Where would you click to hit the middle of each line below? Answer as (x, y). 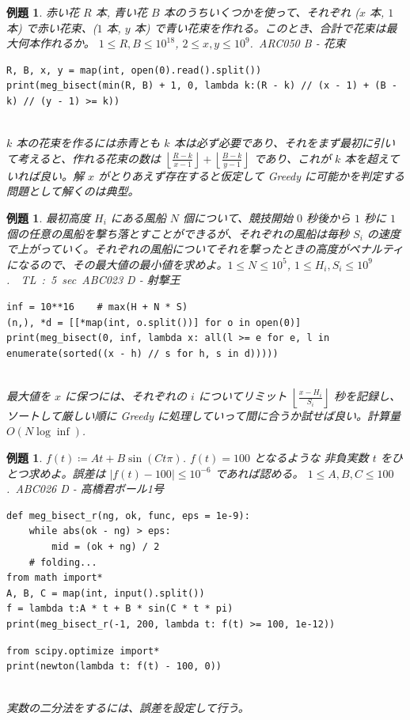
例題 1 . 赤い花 (43, 12)
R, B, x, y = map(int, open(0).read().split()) (134, 70)
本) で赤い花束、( (52, 27)
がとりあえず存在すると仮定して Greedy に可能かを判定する (252, 175)
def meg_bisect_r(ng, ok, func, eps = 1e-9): (128, 515)
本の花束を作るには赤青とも (88, 143)
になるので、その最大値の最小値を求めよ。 (117, 264)
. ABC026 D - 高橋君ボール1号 (85, 489)
